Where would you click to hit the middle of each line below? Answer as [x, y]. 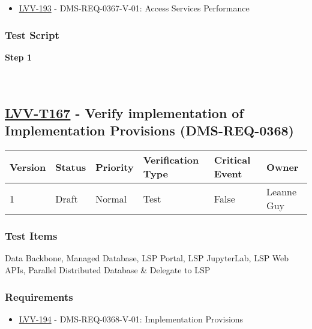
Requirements [39, 296]
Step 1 [18, 57]
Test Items [31, 236]
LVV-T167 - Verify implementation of [124, 112]
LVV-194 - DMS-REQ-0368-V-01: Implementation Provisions [131, 319]
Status [71, 167]
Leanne [282, 192]
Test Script [32, 34]
